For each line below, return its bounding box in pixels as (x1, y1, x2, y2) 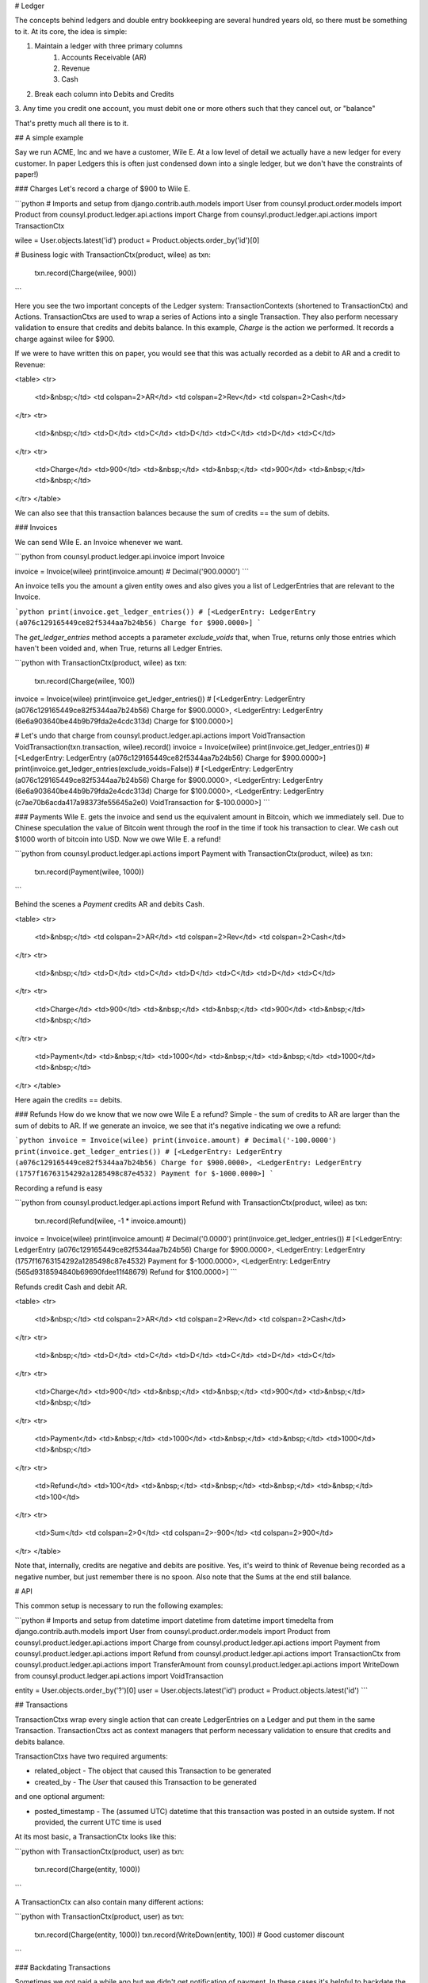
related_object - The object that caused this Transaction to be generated (34, 1766, 272, 1776)
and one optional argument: (14, 1792, 105, 1801)
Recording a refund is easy (14, 1183, 103, 1193)
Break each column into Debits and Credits (34, 89, 174, 98)
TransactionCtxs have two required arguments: (14, 1751, 168, 1761)
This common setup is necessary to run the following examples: (14, 1601, 224, 1610)
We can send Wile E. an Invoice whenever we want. (14, 537, 183, 547)
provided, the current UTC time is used (34, 1817, 162, 1827)
